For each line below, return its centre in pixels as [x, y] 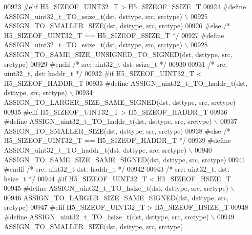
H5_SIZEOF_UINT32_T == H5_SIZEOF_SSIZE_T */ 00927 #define [114, 35]
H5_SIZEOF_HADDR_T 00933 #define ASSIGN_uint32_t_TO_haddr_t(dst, [126, 83]
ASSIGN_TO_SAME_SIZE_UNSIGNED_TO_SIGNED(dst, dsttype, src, [118, 54]
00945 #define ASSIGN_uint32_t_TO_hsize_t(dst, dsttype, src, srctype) [116, 188]
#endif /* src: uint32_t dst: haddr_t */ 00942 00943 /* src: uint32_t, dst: [117, 169]
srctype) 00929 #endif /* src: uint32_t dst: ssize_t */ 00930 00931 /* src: [115, 64]
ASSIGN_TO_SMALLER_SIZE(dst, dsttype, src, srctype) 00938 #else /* [117, 130]
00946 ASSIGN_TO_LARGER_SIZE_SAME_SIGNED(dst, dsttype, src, [116, 197]
